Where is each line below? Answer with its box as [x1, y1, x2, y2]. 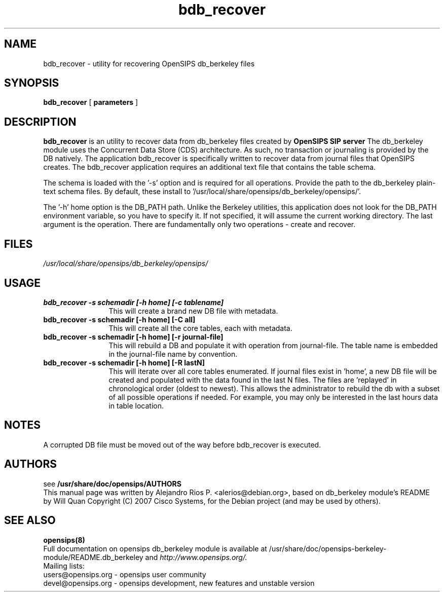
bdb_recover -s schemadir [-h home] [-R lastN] [43, 358, 205, 367]
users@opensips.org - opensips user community [43, 570, 206, 579]
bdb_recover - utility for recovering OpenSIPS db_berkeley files [43, 59, 255, 68]
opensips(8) [43, 535, 85, 544]
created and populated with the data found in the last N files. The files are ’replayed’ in [108, 375, 397, 384]
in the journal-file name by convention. [108, 349, 238, 358]
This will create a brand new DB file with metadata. [108, 306, 278, 315]
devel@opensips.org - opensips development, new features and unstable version [43, 578, 315, 587]
